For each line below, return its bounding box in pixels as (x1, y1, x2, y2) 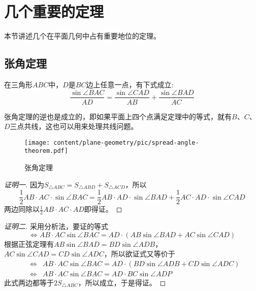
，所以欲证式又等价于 (104, 248, 175, 259)
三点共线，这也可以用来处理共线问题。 (10, 121, 138, 132)
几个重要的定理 (4, 1, 104, 22)
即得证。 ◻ (84, 204, 122, 214)
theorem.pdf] (24, 147, 68, 155)
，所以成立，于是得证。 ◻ (78, 277, 166, 287)
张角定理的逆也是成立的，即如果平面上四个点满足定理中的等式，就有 (4, 111, 232, 121)
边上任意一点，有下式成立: (86, 79, 174, 89)
